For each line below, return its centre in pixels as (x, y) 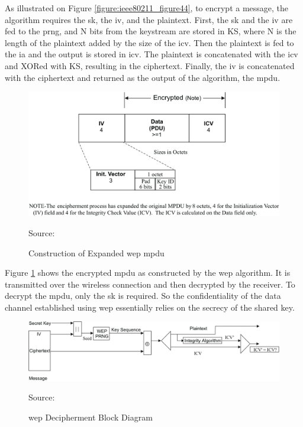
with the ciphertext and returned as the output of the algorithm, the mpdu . (143, 77)
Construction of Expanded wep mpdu (96, 252)
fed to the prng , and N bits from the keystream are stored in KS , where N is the (151, 31)
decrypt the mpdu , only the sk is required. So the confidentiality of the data (143, 296)
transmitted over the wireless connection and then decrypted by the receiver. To (150, 284)
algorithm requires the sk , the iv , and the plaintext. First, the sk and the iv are (149, 19)
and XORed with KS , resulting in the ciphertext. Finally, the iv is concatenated (150, 65)
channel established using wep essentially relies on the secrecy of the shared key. (150, 307)
